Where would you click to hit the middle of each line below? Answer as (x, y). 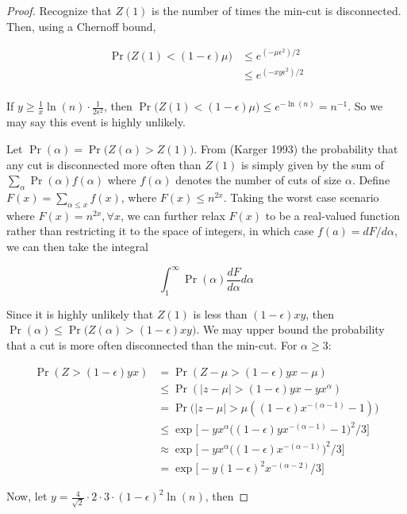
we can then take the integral (77, 246)
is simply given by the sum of (312, 164)
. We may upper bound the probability (290, 329)
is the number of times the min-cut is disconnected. (276, 10)
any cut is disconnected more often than (104, 164)
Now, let (27, 496)
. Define (371, 180)
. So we (365, 106)
